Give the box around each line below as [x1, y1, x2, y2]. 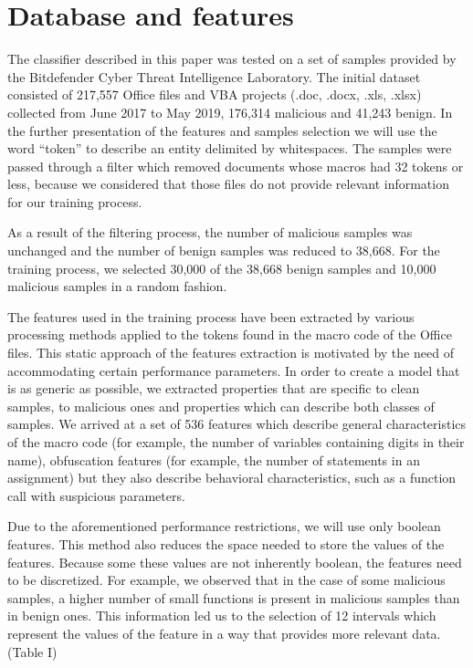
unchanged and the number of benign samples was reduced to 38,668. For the [7, 241, 440, 260]
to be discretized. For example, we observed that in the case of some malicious [7, 570, 446, 590]
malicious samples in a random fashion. [7, 277, 227, 296]
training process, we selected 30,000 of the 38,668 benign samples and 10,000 [7, 258, 436, 277]
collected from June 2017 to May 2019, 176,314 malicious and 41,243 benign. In [7, 102, 453, 121]
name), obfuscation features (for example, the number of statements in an [7, 450, 420, 469]
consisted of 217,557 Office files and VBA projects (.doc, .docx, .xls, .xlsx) [7, 85, 422, 104]
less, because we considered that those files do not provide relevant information [7, 174, 449, 193]
